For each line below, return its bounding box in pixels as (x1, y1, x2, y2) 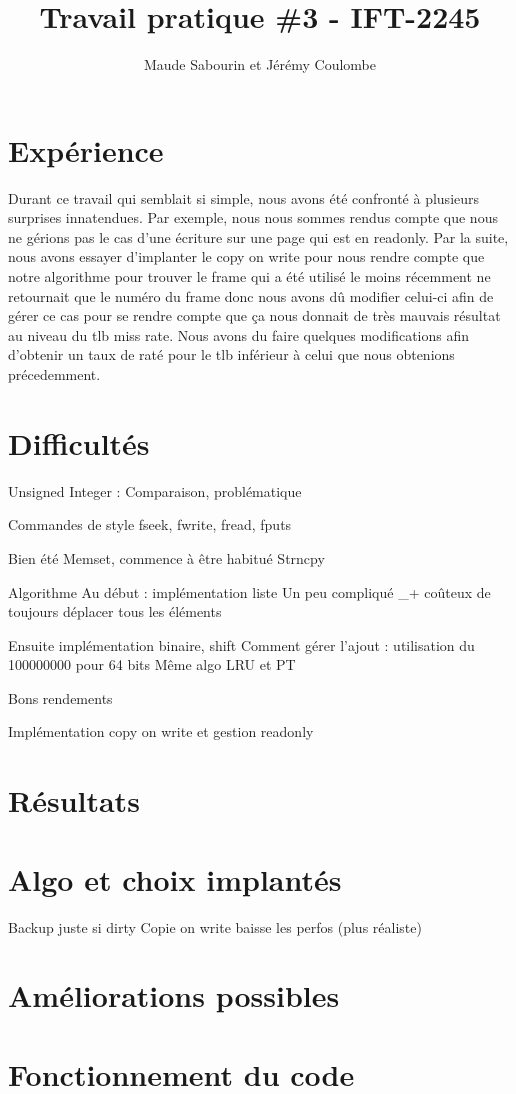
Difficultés (8, 422, 150, 463)
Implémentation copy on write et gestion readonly (8, 721, 314, 742)
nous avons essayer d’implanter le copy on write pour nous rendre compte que (8, 246, 485, 267)
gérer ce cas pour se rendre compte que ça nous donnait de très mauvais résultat (8, 305, 501, 326)
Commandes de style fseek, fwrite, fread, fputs (8, 514, 292, 535)
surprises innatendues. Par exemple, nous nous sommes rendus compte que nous (8, 207, 498, 228)
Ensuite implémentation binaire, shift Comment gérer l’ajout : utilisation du (8, 634, 475, 655)
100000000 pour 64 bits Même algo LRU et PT (8, 654, 296, 675)
